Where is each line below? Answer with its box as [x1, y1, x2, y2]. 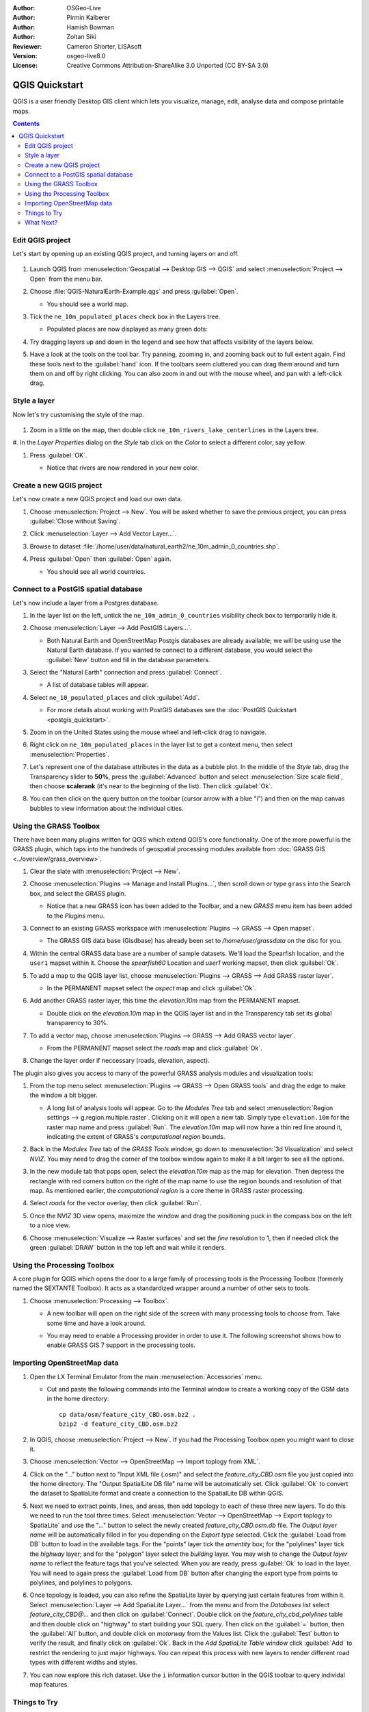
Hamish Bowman [66, 23, 114, 31]
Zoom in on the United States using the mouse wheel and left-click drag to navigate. [29, 728, 266, 736]
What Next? [25, 218, 58, 226]
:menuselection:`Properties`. [29, 750, 109, 758]
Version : [12, 51, 38, 60]
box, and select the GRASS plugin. [29, 889, 126, 897]
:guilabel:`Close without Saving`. [29, 517, 121, 525]
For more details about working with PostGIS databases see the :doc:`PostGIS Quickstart [46, 706, 297, 714]
